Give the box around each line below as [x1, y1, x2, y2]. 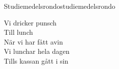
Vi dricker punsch [4, 17, 57, 27]
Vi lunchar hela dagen [4, 46, 70, 56]
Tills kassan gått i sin [4, 55, 69, 66]
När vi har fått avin [4, 36, 63, 46]
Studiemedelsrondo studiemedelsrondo [4, 1, 116, 11]
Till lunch [4, 27, 33, 37]
